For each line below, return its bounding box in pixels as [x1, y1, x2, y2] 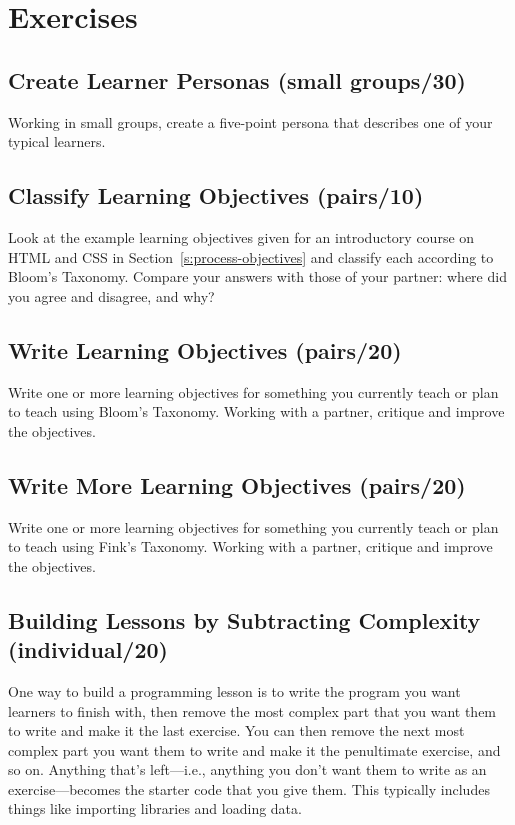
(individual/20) [8, 634, 168, 665]
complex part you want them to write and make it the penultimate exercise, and [8, 739, 501, 760]
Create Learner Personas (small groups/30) [8, 64, 466, 95]
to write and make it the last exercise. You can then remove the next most [8, 720, 465, 741]
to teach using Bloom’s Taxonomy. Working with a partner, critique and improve [8, 401, 505, 422]
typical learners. [8, 131, 106, 152]
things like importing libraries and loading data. [8, 798, 302, 819]
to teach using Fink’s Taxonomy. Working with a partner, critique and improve [8, 536, 493, 557]
